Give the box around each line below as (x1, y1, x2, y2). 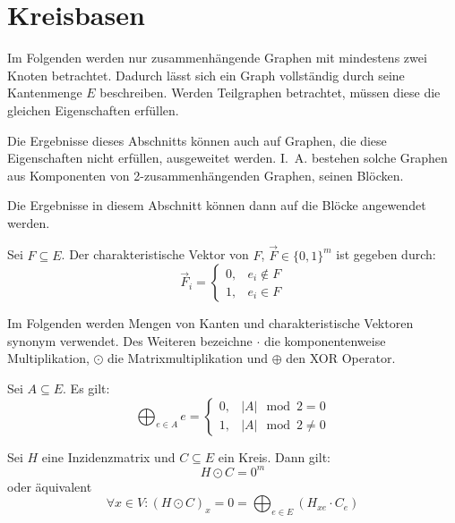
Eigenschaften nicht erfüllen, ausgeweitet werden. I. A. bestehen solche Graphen (7, 148, 448, 167)
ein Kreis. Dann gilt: (218, 447, 331, 466)
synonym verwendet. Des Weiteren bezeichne (7, 331, 253, 350)
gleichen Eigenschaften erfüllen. (7, 100, 179, 119)
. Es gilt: (63, 379, 110, 398)
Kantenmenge (7, 83, 82, 102)
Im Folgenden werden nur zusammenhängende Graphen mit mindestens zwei (7, 48, 427, 67)
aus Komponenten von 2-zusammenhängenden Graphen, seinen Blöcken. (7, 165, 404, 184)
